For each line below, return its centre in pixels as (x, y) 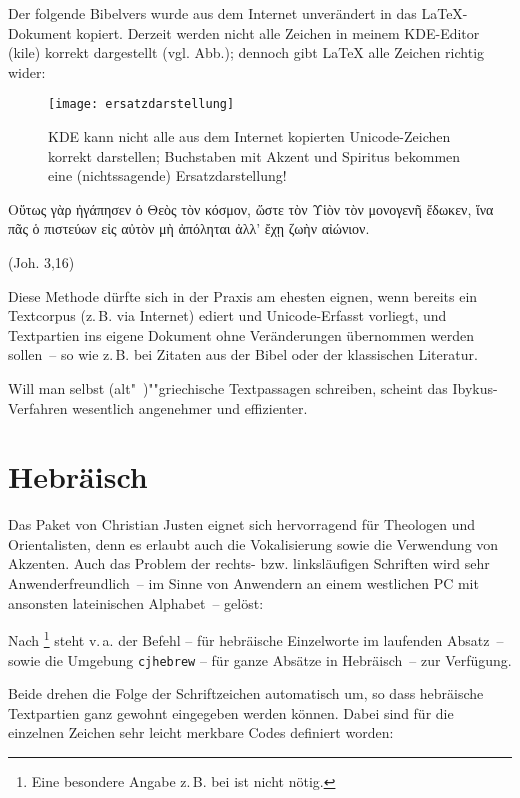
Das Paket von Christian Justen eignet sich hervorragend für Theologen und (241, 524)
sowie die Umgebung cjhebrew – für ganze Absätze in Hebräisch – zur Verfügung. (260, 659)
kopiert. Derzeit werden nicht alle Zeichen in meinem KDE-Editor (278, 32)
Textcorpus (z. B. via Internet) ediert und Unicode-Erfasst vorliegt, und (227, 315)
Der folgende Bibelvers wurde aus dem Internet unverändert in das (212, 13)
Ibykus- (475, 387)
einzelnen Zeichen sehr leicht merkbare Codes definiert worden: (201, 732)
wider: (27, 71)
